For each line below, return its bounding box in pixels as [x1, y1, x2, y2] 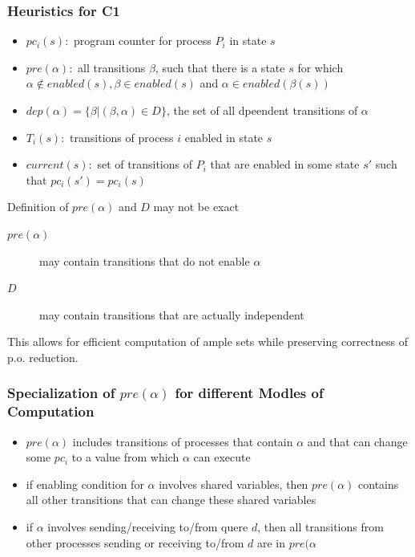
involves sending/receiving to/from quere [47, 518, 248, 535]
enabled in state [184, 128, 264, 145]
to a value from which [71, 449, 179, 466]
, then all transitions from [257, 518, 384, 535]
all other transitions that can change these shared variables [26, 491, 316, 508]
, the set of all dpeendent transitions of [166, 102, 358, 118]
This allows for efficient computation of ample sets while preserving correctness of [7, 333, 409, 350]
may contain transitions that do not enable [39, 252, 250, 269]
